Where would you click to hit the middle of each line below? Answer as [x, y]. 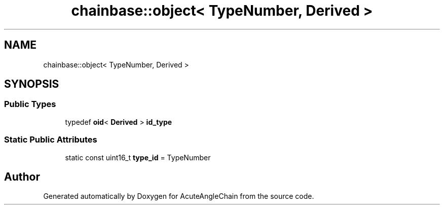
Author [22, 177]
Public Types [30, 104]
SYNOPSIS [32, 84]
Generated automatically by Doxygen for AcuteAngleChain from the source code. [179, 196]
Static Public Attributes [51, 140]
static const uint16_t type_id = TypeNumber [138, 157]
